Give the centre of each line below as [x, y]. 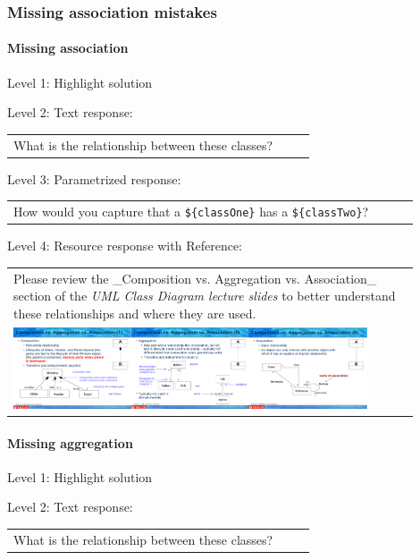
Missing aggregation [70, 442]
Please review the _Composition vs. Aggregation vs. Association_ [195, 278]
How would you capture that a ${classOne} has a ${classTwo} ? [191, 212]
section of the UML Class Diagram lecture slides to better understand [205, 296]
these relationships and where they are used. [135, 313]
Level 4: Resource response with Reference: [125, 246]
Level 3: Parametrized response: [94, 178]
